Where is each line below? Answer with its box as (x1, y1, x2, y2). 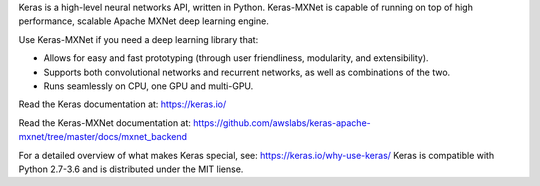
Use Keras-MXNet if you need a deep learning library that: (18, 33, 259, 45)
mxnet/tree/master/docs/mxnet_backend (18, 131, 188, 143)
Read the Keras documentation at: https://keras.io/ (18, 98, 227, 110)
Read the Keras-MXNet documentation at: (18, 116, 192, 129)
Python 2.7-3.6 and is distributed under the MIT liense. (18, 163, 244, 175)
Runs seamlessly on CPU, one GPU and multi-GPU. (43, 80, 254, 92)
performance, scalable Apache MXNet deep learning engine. (18, 15, 269, 27)
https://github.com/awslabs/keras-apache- (193, 116, 371, 129)
